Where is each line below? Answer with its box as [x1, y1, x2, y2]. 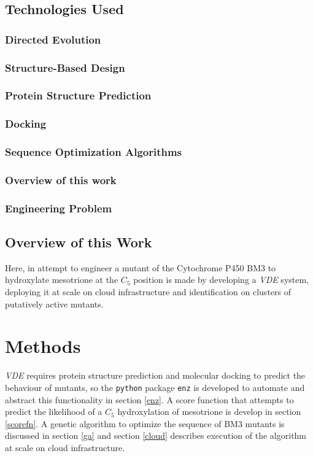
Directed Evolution [5, 31, 101, 47]
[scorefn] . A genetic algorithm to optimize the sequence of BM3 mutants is [5, 417, 285, 430]
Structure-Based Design [5, 60, 125, 75]
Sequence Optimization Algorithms [5, 144, 182, 160]
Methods [5, 333, 81, 358]
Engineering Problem [5, 200, 112, 215]
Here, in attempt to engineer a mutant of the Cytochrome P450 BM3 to [5, 261, 276, 274]
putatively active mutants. [5, 297, 104, 310]
